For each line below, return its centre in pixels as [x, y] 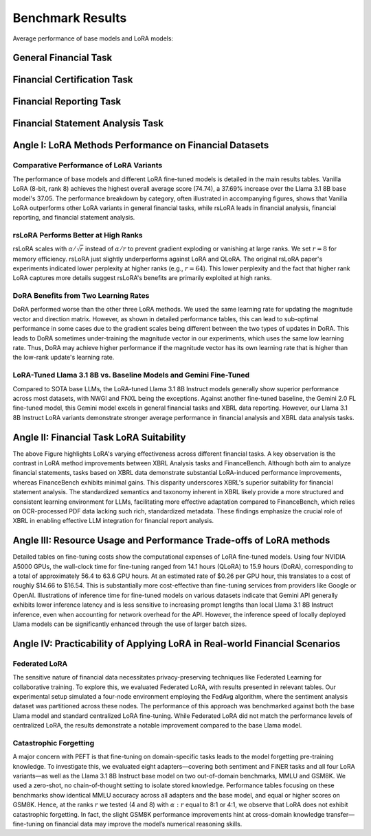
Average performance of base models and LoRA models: [93, 38]
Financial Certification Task [73, 80]
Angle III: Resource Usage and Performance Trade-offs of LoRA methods [171, 541]
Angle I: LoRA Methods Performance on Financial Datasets [141, 145]
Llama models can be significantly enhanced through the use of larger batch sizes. [130, 624]
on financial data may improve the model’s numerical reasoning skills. [144, 824]
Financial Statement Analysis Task [88, 124]
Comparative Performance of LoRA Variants [88, 165]
